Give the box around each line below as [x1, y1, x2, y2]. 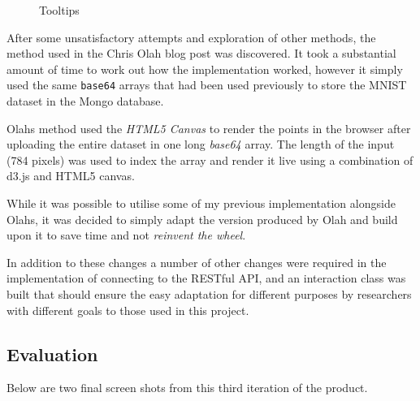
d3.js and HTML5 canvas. [6, 167, 135, 184]
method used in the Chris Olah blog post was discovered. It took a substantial [6, 45, 396, 62]
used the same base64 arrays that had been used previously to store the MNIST [6, 76, 407, 93]
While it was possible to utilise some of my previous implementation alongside [6, 195, 396, 211]
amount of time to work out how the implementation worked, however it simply [6, 60, 403, 77]
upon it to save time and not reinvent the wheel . [6, 226, 246, 244]
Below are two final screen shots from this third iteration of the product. [6, 379, 368, 396]
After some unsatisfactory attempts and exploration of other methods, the [6, 28, 376, 45]
